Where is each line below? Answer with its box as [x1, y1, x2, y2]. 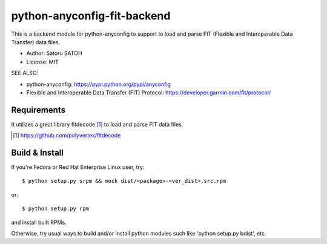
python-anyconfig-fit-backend [11, 9, 171, 22]
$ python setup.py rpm [22, 205, 90, 212]
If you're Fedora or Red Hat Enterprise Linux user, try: [11, 163, 145, 171]
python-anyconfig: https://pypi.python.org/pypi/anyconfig [26, 81, 171, 88]
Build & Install [11, 148, 64, 157]
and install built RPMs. [11, 219, 67, 226]
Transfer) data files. [11, 38, 61, 45]
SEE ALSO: [11, 70, 39, 77]
